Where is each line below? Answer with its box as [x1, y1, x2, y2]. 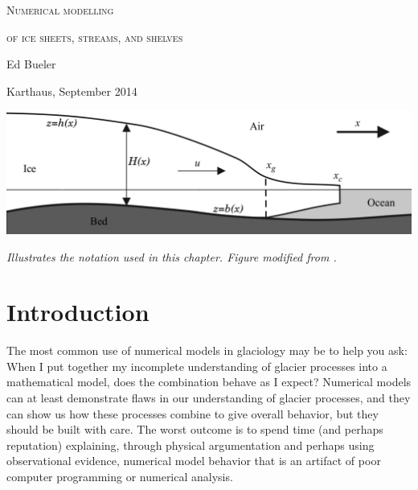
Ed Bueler [6, 56, 56, 72]
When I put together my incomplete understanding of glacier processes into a [6, 357, 387, 374]
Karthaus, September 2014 [6, 82, 137, 99]
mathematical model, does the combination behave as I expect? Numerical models [6, 373, 412, 390]
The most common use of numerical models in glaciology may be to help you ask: [6, 342, 408, 359]
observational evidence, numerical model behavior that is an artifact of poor [6, 452, 381, 469]
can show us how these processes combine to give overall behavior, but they [6, 405, 379, 422]
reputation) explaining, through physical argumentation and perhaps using [6, 436, 375, 453]
